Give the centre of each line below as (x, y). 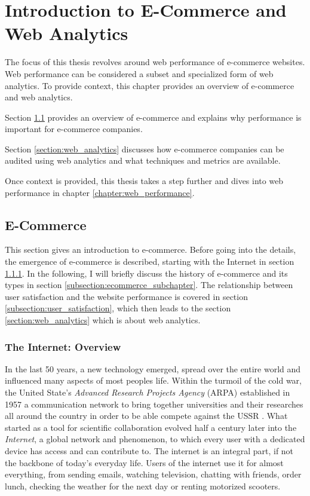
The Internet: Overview (63, 346)
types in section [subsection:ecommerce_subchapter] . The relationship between (149, 285)
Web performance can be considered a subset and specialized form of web (139, 73)
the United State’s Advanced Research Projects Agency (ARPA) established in (148, 392)
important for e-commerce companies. (74, 129)
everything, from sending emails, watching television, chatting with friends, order (153, 474)
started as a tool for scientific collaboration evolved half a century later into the (151, 427)
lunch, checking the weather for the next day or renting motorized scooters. (143, 486)
